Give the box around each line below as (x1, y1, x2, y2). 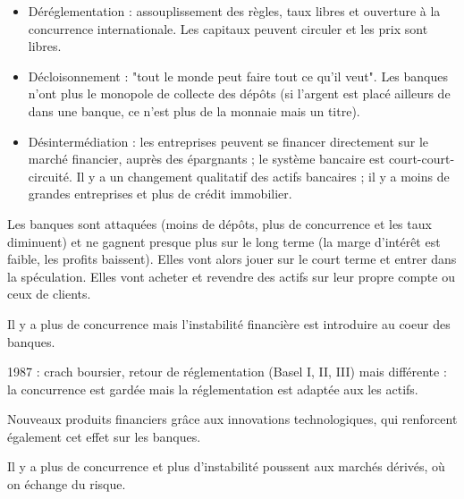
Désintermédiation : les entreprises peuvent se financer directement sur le (28, 131, 429, 150)
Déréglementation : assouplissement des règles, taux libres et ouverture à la (28, 2, 441, 20)
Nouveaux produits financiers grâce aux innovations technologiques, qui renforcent (7, 410, 458, 428)
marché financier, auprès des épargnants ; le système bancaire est (28, 149, 385, 168)
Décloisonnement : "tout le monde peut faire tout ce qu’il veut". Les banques (28, 66, 449, 85)
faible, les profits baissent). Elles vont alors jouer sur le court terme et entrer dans (7, 249, 457, 268)
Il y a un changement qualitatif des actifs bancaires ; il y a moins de (76, 166, 450, 185)
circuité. (28, 166, 72, 185)
